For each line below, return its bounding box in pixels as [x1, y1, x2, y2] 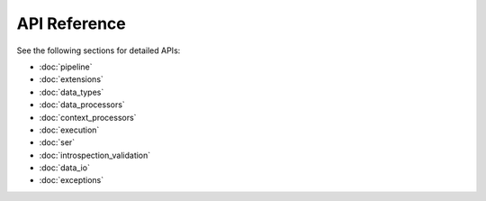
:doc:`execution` [39, 124, 100, 135]
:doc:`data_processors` [39, 99, 125, 110]
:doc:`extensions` [39, 74, 103, 85]
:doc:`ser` [39, 137, 76, 148]
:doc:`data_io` [39, 162, 90, 173]
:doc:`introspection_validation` [39, 150, 151, 160]
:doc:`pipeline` [39, 61, 93, 72]
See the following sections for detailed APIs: [16, 45, 181, 56]
